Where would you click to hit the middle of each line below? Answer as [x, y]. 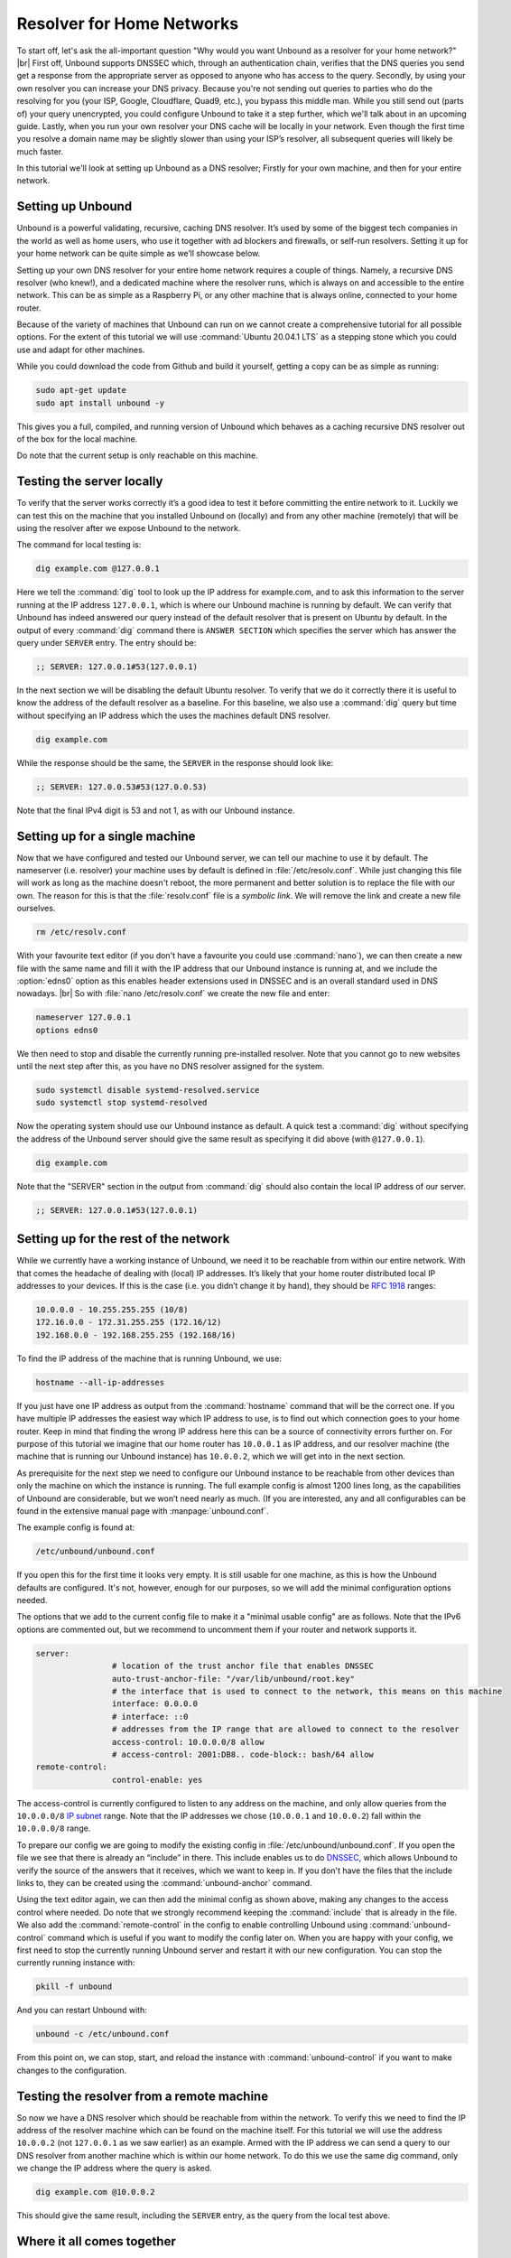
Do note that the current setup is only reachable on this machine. [137, 455]
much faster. [40, 151]
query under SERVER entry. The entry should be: [107, 643]
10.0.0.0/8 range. [54, 1828]
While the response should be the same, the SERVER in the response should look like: [175, 762]
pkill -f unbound [74, 1987]
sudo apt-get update [81, 390]
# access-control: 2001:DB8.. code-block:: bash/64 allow [243, 1754]
